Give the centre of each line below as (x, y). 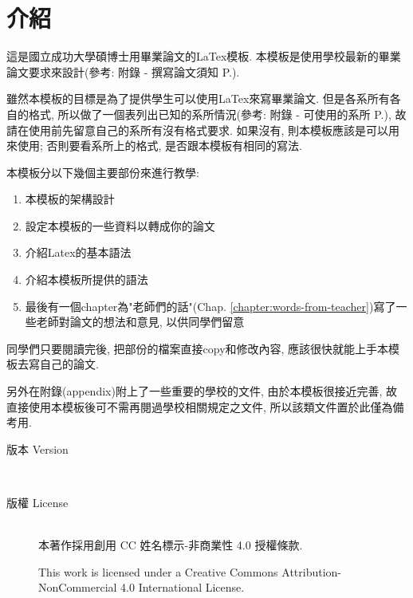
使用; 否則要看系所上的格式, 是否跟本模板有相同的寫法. (159, 146)
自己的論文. (69, 364)
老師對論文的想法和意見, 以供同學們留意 (140, 322)
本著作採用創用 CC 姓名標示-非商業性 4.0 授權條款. (171, 545)
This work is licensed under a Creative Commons (158, 571)
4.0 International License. (183, 587)
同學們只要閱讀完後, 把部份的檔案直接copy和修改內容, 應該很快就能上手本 (198, 348)
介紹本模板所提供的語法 (87, 279)
